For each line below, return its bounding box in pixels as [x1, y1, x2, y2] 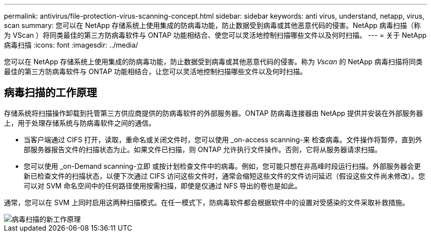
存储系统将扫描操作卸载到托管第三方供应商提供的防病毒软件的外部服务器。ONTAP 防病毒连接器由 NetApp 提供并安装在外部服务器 [4, 108, 423, 117]
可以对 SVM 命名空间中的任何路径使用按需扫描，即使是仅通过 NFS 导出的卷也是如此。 [24, 181, 302, 190]
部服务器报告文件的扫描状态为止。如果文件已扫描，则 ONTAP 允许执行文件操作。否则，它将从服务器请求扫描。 [24, 145, 382, 154]
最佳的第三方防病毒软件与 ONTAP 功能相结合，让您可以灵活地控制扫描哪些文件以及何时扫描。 [4, 67, 307, 76]
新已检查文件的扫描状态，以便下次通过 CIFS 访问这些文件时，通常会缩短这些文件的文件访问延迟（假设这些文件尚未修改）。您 [24, 171, 426, 180]
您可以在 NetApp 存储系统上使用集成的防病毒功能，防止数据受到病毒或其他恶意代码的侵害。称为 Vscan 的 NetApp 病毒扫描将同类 [4, 57, 423, 66]
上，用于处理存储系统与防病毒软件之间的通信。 [4, 118, 155, 127]
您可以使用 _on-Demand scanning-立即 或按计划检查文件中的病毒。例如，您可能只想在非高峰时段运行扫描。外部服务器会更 [24, 161, 421, 170]
